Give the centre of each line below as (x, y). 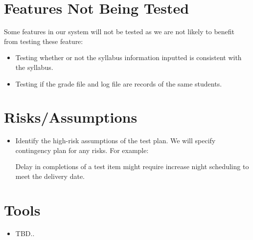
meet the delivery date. (50, 176)
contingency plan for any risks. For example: (82, 150)
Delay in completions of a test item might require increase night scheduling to (132, 166)
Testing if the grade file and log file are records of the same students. (119, 83)
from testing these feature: (44, 41)
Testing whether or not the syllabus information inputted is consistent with (128, 57)
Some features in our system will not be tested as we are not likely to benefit (119, 32)
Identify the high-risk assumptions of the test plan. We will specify (115, 141)
